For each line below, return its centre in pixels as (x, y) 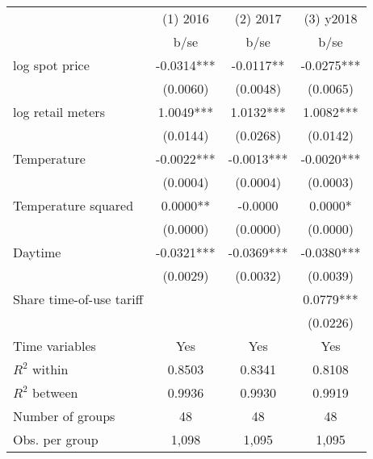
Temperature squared (73, 205)
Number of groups (64, 416)
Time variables (54, 346)
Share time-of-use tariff (78, 299)
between (55, 392)
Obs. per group (56, 439)
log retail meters (59, 112)
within (50, 369)
